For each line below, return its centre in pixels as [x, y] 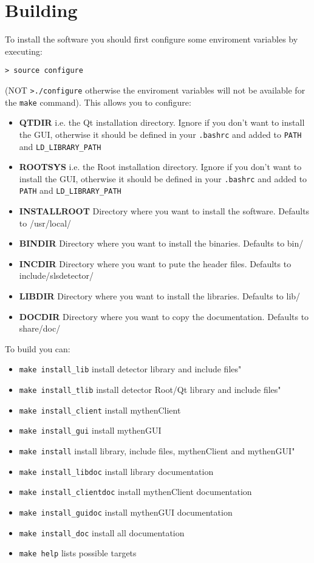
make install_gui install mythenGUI [90, 430]
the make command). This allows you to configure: [98, 102]
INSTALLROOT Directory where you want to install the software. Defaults [164, 211]
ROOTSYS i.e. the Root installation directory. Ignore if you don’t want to [160, 167]
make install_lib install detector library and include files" [130, 369]
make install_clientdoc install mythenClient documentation [135, 492]
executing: [24, 51]
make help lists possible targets [78, 553]
